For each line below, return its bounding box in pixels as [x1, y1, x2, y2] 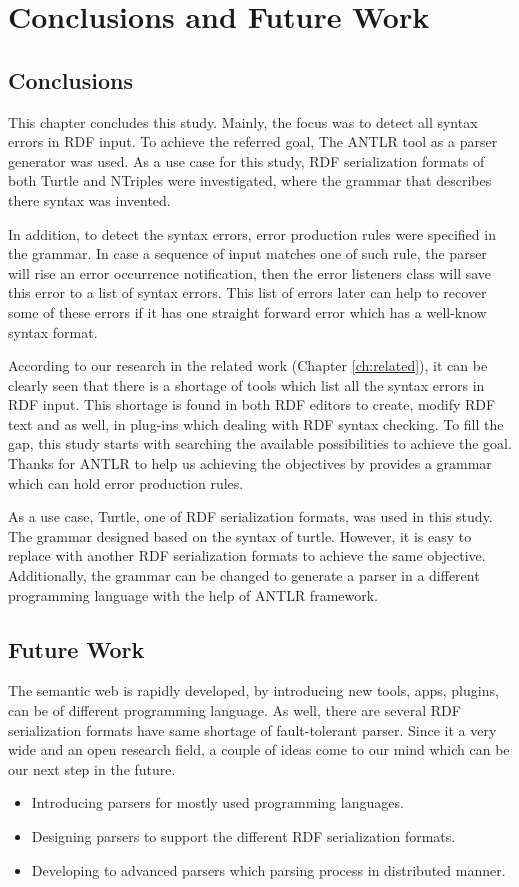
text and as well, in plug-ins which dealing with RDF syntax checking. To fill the [8, 413, 504, 434]
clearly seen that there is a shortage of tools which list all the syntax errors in [8, 374, 485, 395]
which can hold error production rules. [8, 472, 244, 493]
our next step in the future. [8, 758, 176, 779]
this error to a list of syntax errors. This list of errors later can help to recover [8, 282, 487, 303]
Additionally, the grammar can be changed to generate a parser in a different [8, 565, 480, 586]
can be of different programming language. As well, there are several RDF [8, 700, 461, 721]
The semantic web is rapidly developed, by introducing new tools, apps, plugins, [8, 680, 499, 701]
